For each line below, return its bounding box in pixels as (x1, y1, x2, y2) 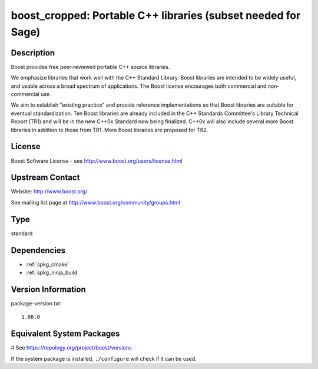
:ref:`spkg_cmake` (25, 261, 69, 268)
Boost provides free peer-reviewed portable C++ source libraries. (11, 63, 170, 70)
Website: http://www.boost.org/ (11, 188, 88, 195)
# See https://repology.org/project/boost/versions (11, 344, 132, 351)
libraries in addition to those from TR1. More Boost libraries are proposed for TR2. (11, 126, 208, 133)
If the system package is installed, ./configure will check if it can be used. (11, 355, 197, 362)
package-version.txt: (11, 299, 62, 307)
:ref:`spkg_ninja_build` (25, 269, 79, 276)
